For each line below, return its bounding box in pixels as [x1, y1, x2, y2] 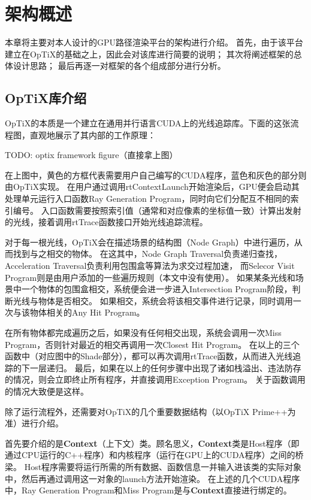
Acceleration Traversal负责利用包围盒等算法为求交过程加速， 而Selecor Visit [5, 259, 295, 272]
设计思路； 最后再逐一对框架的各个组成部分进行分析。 [13, 59, 226, 72]
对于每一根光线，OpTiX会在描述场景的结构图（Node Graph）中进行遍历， [5, 235, 294, 248]
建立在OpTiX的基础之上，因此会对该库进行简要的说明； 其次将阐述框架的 [5, 47, 294, 60]
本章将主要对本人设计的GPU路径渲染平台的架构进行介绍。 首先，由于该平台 [5, 36, 303, 49]
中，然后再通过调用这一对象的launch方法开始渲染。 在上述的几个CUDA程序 [5, 472, 300, 484]
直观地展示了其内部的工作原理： [29, 128, 156, 141]
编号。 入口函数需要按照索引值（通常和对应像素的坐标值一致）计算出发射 [13, 204, 301, 216]
